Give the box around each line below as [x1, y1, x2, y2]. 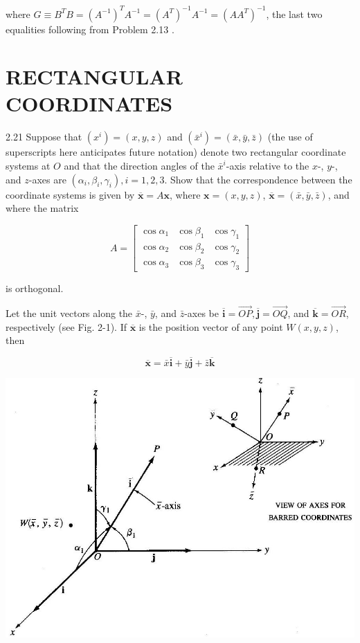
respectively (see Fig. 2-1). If [6, 319, 127, 334]
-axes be [184, 306, 219, 320]
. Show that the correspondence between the [164, 172, 352, 186]
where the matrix [6, 201, 79, 215]
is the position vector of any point [138, 319, 283, 334]
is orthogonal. [6, 281, 64, 296]
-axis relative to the [226, 159, 309, 172]
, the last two [266, 6, 323, 21]
